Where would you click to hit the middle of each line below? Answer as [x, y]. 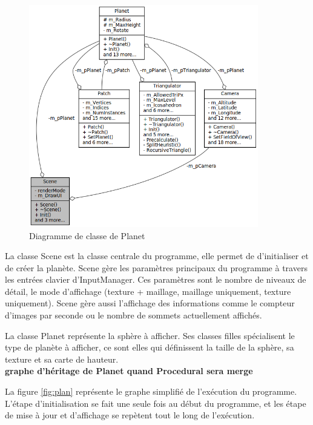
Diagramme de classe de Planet [87, 235]
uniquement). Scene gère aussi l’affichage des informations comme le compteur [150, 303]
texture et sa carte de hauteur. [62, 359]
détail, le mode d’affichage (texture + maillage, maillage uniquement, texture [148, 291]
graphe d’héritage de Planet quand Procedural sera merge [129, 371]
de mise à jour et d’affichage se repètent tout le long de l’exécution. [130, 415]
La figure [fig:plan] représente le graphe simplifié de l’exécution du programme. [151, 391]
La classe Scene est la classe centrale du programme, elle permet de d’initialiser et [157, 256]
